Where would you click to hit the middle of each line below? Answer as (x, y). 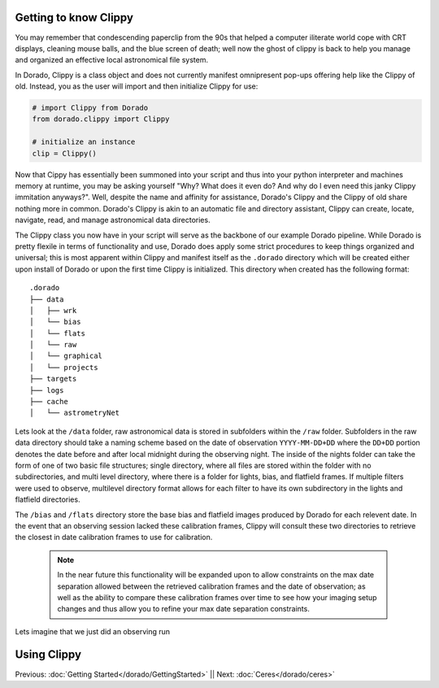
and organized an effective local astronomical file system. (112, 60)
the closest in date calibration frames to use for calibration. (114, 538)
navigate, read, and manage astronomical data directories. (113, 220)
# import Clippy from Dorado (90, 108)
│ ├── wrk (53, 310)
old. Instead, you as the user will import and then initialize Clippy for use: (137, 86)
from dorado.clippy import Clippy (101, 119)
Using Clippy (48, 655)
